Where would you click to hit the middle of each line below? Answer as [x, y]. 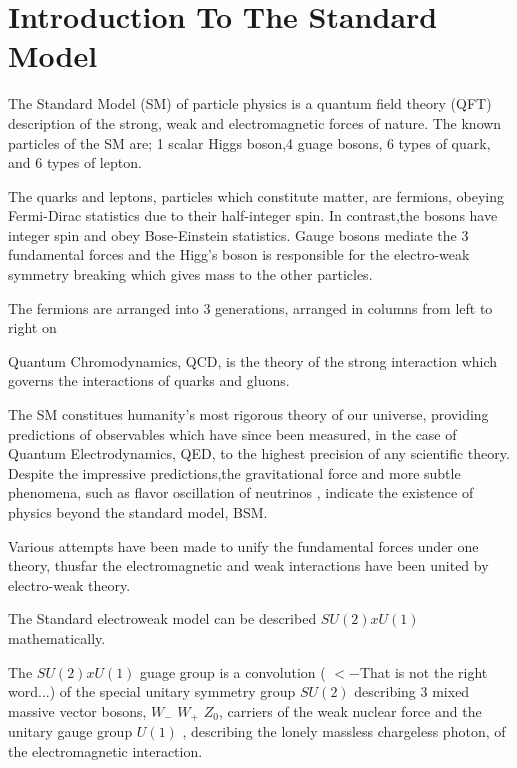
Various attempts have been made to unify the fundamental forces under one [243, 545]
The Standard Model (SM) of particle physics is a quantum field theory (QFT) [250, 103]
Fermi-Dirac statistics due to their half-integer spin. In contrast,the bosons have [253, 215]
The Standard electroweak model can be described [162, 618]
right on [32, 327]
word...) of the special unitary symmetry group [152, 691]
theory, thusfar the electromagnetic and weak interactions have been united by [248, 565]
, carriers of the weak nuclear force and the [350, 710]
